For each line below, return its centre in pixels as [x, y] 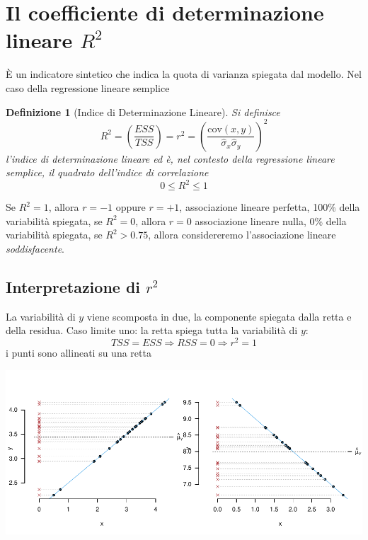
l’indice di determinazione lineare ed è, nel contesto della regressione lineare [170, 158]
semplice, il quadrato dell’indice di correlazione [107, 172]
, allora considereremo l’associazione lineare [242, 235]
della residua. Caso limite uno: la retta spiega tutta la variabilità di [152, 330]
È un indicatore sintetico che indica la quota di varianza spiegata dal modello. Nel [184, 74]
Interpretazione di [73, 287]
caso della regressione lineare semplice [88, 87]
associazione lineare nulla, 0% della [271, 220]
